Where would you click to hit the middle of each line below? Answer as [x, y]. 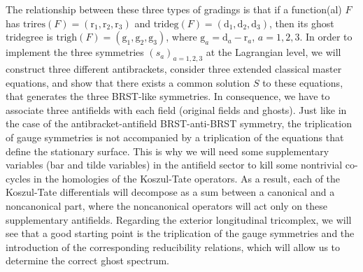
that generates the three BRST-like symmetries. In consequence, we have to [168, 96]
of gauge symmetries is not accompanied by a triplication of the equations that [175, 137]
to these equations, [303, 82]
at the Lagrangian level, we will [273, 52]
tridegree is [29, 37]
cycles [18, 178]
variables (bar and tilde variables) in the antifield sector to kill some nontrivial [174, 165]
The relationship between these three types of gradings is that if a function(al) [174, 9]
